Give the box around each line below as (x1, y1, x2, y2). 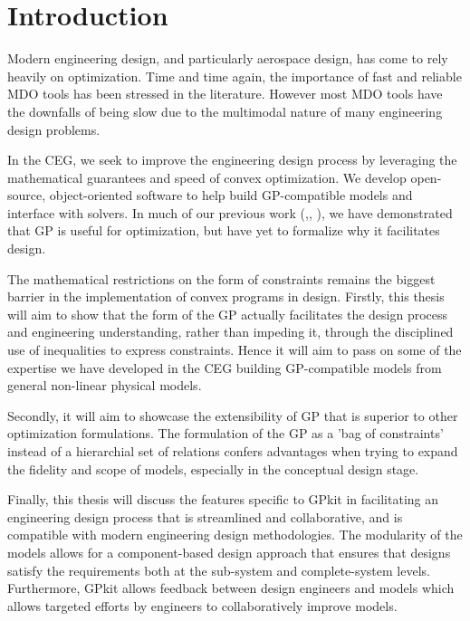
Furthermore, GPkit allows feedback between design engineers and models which (7, 578, 455, 597)
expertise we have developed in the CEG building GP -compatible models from (7, 358, 442, 377)
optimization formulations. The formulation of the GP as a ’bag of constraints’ (7, 424, 444, 443)
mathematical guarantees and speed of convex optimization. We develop (7, 167, 407, 186)
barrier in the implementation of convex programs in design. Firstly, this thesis (7, 287, 445, 306)
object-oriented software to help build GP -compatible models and (49, 186, 413, 205)
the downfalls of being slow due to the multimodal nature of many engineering (7, 101, 443, 120)
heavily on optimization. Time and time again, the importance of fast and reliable (7, 66, 462, 85)
